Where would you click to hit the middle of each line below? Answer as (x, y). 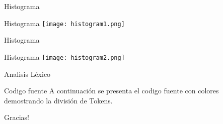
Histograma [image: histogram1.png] (64, 23)
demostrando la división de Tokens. (58, 100)
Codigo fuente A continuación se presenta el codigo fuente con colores (111, 91)
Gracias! (17, 117)
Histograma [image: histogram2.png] (64, 56)
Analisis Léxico (27, 74)
